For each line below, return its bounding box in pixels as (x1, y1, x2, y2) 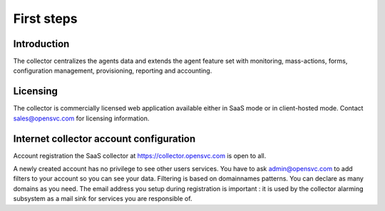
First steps (13, 11, 78, 26)
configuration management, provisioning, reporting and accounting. (13, 66, 212, 75)
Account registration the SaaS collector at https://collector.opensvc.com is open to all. (13, 151, 267, 160)
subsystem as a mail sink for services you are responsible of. (13, 195, 192, 203)
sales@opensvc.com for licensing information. (13, 114, 150, 123)
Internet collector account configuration (13, 133, 196, 145)
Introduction (13, 38, 70, 50)
